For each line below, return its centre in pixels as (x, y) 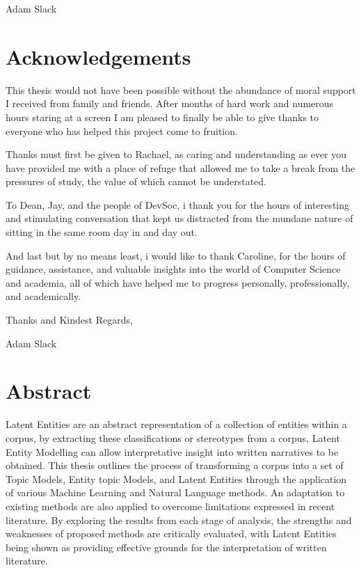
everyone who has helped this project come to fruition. (122, 130)
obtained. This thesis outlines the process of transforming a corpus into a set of (175, 465)
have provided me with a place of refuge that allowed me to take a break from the (180, 167)
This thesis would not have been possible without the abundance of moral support (181, 89)
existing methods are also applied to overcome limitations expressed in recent (170, 506)
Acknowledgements (98, 56)
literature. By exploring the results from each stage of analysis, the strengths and (179, 520)
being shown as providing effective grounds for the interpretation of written (166, 547)
